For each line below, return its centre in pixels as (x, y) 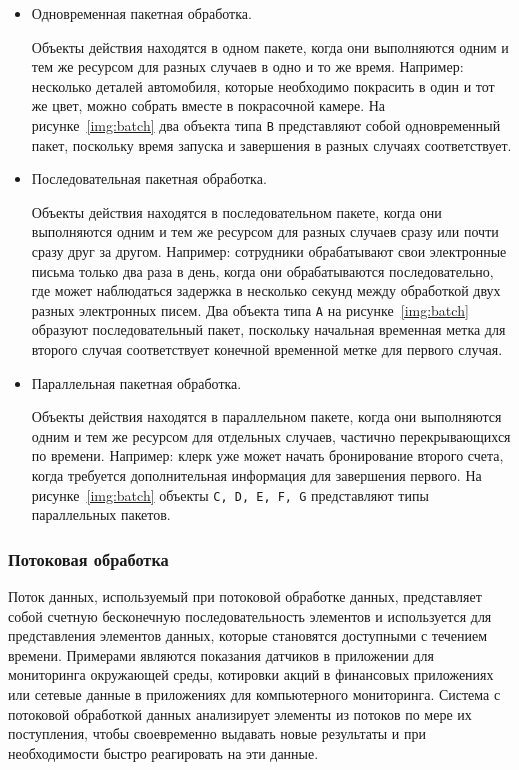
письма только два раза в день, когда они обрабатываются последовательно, (262, 270)
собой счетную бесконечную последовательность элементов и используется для (250, 615)
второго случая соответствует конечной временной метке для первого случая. (267, 349)
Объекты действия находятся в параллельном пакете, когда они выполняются (266, 416)
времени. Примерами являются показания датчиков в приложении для (221, 654)
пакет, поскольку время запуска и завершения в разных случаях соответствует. (271, 144)
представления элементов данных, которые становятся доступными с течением (248, 635)
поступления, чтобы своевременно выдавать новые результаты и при (217, 733)
